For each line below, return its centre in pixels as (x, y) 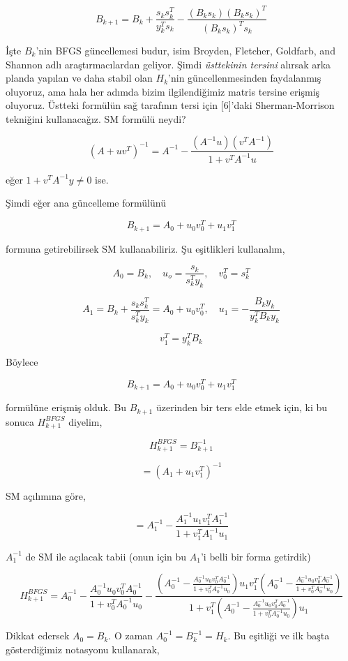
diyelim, (85, 421)
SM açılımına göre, (46, 495)
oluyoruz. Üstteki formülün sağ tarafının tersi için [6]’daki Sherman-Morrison (170, 105)
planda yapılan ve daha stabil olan (79, 78)
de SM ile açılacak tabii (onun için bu (106, 556)
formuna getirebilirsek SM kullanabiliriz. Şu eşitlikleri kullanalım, (145, 248)
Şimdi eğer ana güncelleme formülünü (86, 203)
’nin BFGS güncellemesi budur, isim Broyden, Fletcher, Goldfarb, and (186, 50)
